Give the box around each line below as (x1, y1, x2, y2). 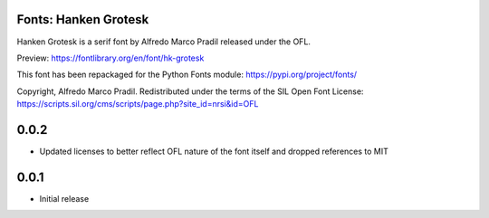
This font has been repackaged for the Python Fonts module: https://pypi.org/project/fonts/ (16, 69, 358, 81)
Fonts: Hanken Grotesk (16, 12, 149, 27)
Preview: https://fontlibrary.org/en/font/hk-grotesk (16, 52, 205, 63)
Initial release (39, 193, 90, 204)
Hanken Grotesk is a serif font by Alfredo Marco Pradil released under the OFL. (16, 36, 312, 47)
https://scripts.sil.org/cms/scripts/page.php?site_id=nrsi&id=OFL (16, 99, 259, 109)
